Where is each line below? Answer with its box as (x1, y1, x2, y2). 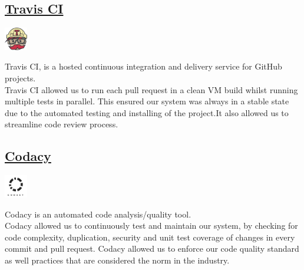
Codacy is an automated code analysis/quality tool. (5, 208, 191, 220)
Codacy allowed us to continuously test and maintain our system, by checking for (5, 219, 298, 232)
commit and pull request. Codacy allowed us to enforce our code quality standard (5, 242, 299, 255)
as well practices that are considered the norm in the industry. (5, 253, 230, 266)
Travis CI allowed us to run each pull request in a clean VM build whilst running (5, 83, 298, 96)
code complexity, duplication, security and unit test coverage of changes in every (5, 231, 295, 243)
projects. (5, 72, 36, 84)
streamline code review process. (5, 118, 118, 130)
